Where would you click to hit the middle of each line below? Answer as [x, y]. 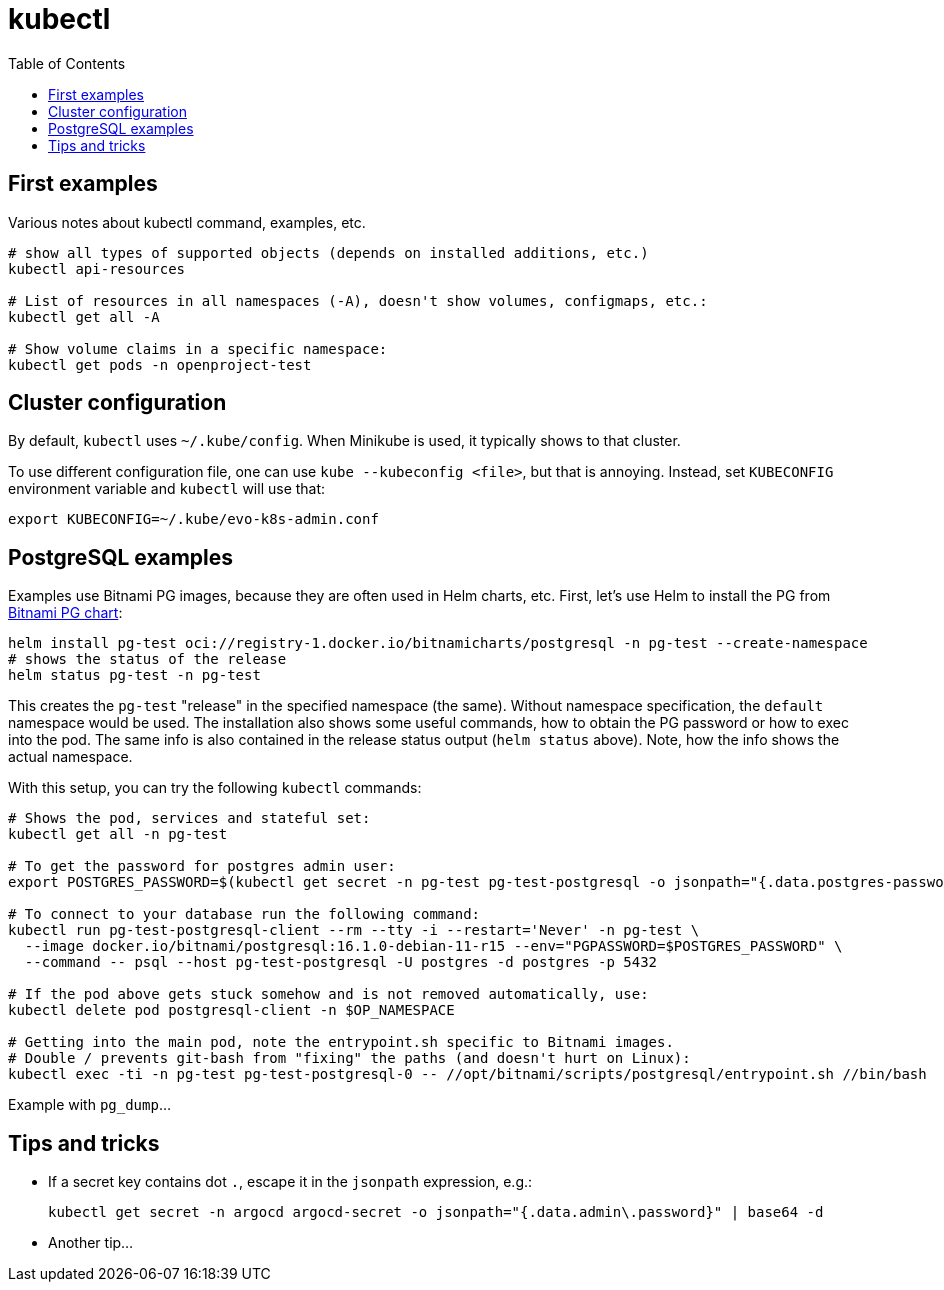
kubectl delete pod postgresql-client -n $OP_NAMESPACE [231, 1010]
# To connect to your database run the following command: [244, 914]
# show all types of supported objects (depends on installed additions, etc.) [328, 252]
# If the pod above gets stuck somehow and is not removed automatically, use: [328, 994]
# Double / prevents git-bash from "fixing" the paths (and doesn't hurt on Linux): [349, 1058]
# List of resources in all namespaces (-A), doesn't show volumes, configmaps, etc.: [358, 300]
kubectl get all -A [84, 316]
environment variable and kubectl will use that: [167, 489]
